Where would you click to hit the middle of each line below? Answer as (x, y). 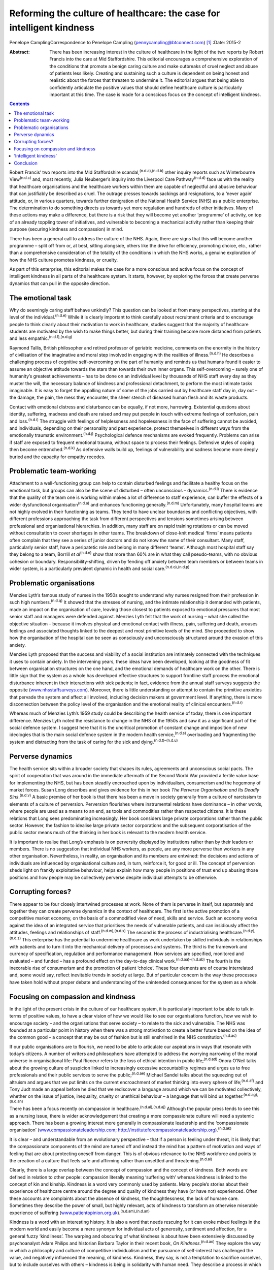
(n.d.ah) (16, 1101)
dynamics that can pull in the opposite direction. (60, 283)
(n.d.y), (249, 931)
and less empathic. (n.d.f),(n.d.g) (41, 338)
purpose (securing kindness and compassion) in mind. (66, 229)
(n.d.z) (15, 938)
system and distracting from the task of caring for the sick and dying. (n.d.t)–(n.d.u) (94, 741)
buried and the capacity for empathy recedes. (57, 457)
